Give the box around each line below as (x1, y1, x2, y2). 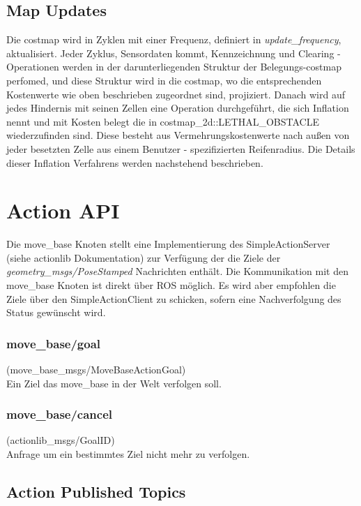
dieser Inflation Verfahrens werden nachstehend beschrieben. (6, 155, 263, 170)
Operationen (6, 59, 59, 74)
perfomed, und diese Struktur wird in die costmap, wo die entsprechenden (6, 73, 322, 87)
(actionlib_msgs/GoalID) (6, 433, 115, 447)
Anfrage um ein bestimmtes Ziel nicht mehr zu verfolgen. (6, 447, 250, 461)
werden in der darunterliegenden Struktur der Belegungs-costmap (62, 59, 341, 74)
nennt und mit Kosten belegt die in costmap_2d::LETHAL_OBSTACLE (6, 114, 319, 128)
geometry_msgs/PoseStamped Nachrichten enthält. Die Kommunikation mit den (6, 264, 348, 278)
